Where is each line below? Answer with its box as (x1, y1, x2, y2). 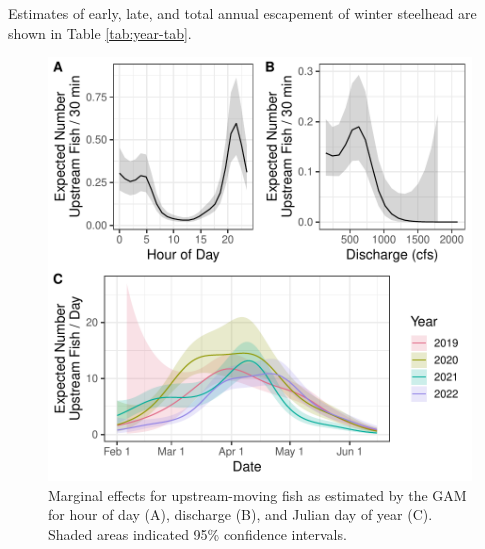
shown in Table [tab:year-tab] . (8, 22, 192, 43)
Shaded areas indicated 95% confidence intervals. (48, 523, 347, 544)
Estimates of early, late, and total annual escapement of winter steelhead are (8, 3, 477, 23)
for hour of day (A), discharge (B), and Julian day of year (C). (48, 504, 433, 525)
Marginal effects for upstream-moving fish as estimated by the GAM (48, 484, 467, 505)
